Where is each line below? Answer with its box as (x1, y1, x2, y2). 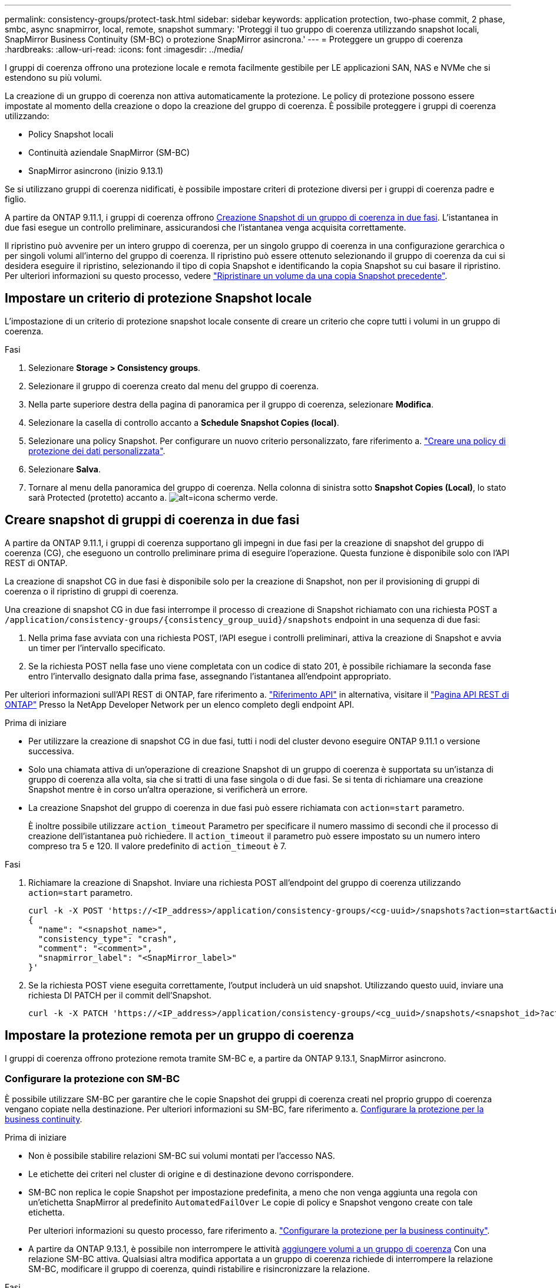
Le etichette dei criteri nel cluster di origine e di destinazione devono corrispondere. (28, 1169, 354, 1179)
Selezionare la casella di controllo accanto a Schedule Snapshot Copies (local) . (28, 417, 339, 428)
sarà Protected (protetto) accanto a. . (28, 492, 278, 502)
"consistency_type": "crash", (38, 934, 177, 944)
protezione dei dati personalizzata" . (28, 445, 166, 456)
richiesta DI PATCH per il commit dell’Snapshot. (28, 990, 211, 1000)
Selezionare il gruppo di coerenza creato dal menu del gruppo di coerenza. (28, 380, 319, 391)
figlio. (5, 194, 27, 204)
